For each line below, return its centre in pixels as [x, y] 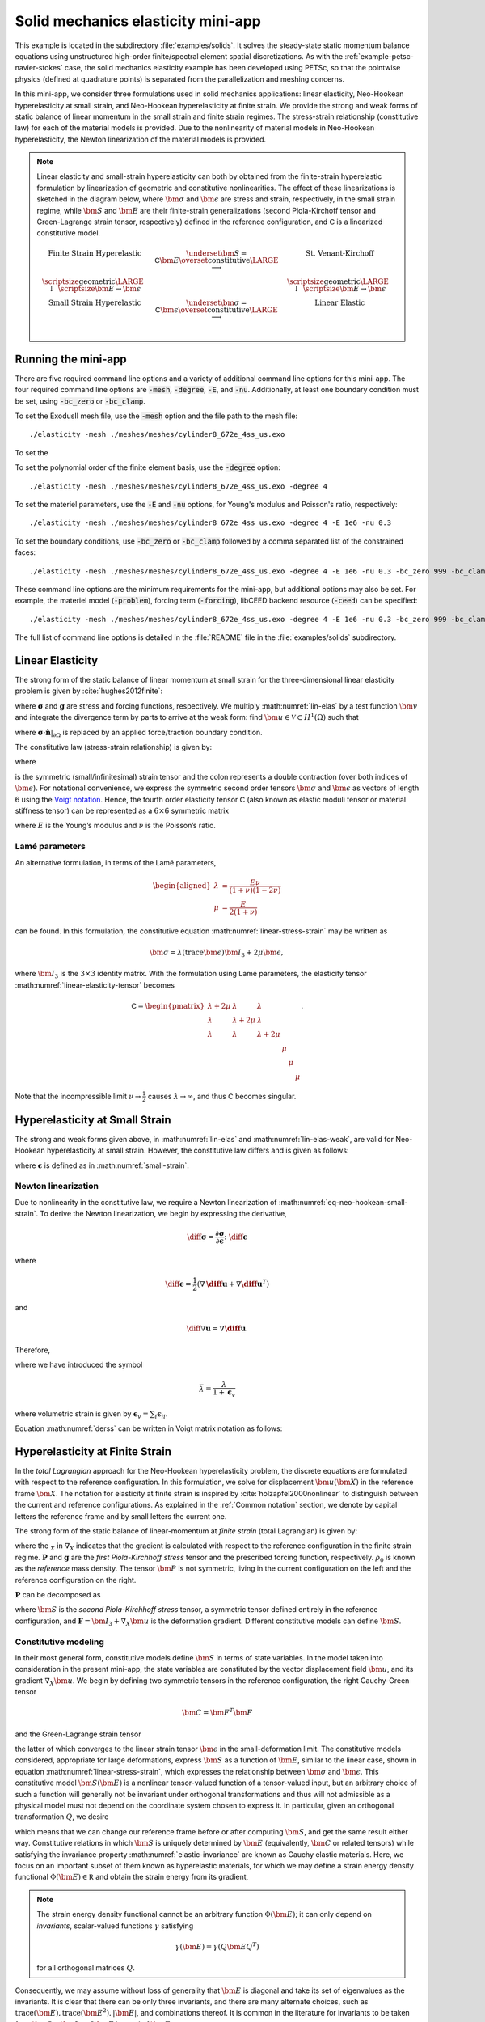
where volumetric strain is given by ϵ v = [82, 1414]
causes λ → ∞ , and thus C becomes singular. [222, 1096]
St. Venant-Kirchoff [340, 253]
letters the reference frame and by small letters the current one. [121, 1516]
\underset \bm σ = [217, 302]
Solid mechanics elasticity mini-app [138, 21]
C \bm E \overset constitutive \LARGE [217, 260]
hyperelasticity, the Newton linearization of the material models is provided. [141, 139]
